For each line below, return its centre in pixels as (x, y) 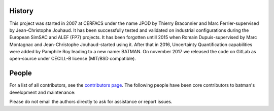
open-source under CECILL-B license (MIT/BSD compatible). (73, 59)
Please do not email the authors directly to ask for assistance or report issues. (91, 102)
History (22, 11)
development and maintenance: (42, 92)
